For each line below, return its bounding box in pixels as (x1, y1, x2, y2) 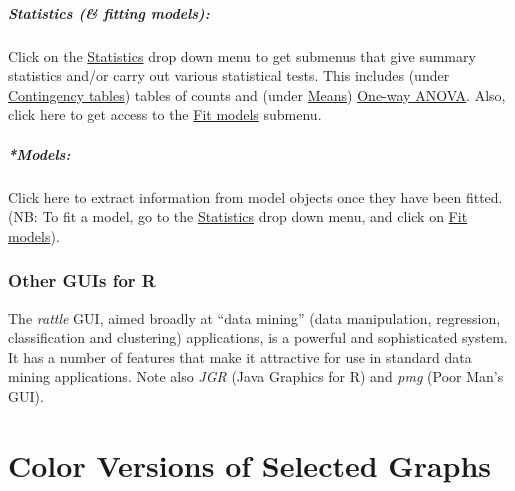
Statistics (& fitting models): (8, 2, 210, 23)
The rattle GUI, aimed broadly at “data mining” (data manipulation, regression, (8, 307, 501, 328)
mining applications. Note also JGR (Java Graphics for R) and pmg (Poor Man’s (8, 366, 504, 387)
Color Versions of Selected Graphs (8, 444, 492, 485)
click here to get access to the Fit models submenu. (8, 104, 322, 125)
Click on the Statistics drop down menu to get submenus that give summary (8, 45, 476, 66)
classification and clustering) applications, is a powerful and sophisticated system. (8, 327, 508, 348)
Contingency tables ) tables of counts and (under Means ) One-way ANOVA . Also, (8, 84, 506, 105)
